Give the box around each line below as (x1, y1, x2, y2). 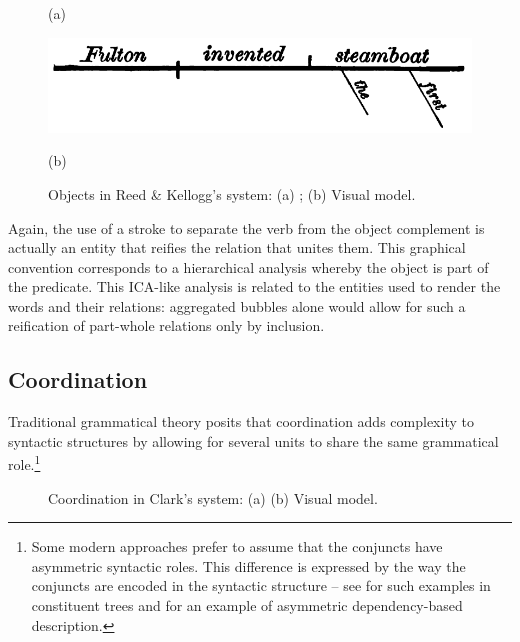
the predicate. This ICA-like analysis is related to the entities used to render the (8, 276, 501, 297)
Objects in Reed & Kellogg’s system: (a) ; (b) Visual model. (48, 183, 416, 204)
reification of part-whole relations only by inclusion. (8, 315, 325, 336)
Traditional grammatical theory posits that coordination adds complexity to (8, 411, 474, 432)
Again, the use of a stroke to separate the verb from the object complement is (8, 217, 485, 238)
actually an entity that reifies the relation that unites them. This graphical (8, 237, 466, 258)
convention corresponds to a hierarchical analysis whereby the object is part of (8, 256, 489, 277)
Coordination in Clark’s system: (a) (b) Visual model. (48, 487, 378, 508)
